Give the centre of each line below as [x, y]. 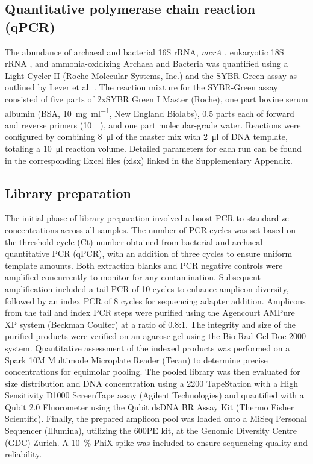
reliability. [23, 454]
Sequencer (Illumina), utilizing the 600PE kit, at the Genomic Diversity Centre [151, 431]
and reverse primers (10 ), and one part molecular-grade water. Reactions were [153, 124]
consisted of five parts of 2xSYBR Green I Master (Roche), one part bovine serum [156, 99]
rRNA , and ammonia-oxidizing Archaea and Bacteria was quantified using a [147, 64]
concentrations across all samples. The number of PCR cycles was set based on [150, 229]
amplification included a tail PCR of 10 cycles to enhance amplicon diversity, [147, 288]
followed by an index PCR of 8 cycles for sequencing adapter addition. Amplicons [155, 300]
